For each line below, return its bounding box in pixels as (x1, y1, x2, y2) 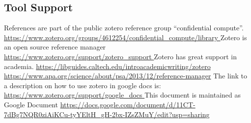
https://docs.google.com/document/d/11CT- (60, 99, 195, 109)
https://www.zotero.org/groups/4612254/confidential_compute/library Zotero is (4, 32, 247, 42)
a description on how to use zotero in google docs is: (4, 80, 161, 90)
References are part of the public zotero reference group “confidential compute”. (4, 23, 244, 33)
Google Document (4, 99, 58, 109)
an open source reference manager (4, 42, 106, 52)
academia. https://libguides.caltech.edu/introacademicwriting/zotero (4, 61, 211, 71)
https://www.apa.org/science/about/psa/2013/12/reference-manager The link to (4, 71, 248, 81)
